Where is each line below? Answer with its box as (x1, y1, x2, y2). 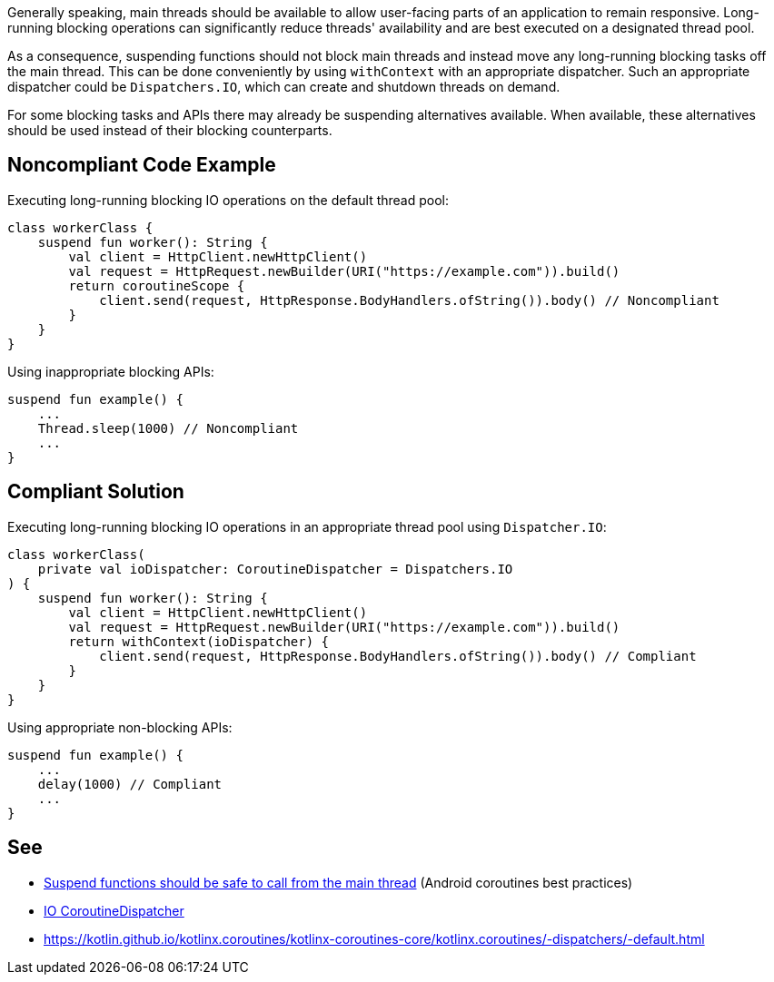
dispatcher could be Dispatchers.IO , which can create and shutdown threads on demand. (7, 79, 561, 94)
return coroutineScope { (68, 278, 245, 293)
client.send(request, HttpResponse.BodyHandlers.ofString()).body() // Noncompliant (99, 292, 719, 308)
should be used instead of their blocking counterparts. (7, 123, 332, 138)
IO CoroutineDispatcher (44, 902, 184, 918)
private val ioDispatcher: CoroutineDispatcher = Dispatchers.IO (37, 561, 513, 576)
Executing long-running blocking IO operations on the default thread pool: (7, 191, 450, 208)
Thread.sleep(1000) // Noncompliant (37, 420, 299, 436)
